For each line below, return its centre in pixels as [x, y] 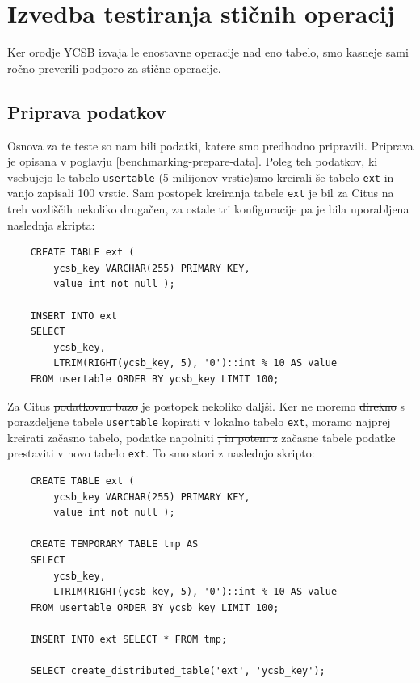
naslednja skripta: [51, 224]
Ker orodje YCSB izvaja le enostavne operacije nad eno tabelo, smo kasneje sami [208, 52]
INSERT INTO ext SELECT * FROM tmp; [129, 639]
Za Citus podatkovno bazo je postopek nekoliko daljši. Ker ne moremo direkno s [206, 405]
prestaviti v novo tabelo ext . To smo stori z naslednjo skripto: [161, 453]
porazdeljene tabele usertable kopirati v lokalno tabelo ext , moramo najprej [199, 422]
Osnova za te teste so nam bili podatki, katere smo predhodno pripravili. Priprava [210, 145]
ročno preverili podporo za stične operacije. [114, 67]
